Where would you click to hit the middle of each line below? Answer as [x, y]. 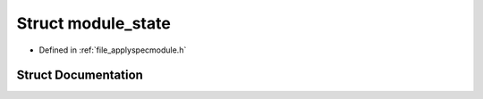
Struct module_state [94, 23]
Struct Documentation [80, 75]
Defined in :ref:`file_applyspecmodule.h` [113, 50]
